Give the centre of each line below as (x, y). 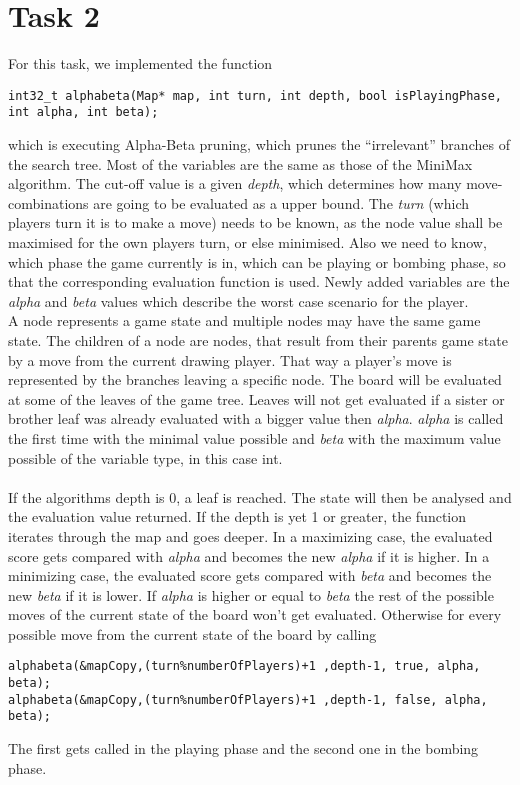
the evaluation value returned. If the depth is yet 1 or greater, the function (237, 516)
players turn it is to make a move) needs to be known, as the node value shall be (255, 222)
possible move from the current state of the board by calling (192, 633)
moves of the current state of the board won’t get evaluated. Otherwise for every (255, 614)
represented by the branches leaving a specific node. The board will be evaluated (255, 379)
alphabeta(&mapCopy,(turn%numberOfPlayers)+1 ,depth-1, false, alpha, (248, 699)
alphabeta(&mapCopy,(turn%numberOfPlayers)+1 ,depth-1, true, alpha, (244, 666)
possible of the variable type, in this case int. (145, 457)
